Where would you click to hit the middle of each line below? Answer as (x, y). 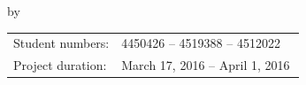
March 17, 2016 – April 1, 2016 (206, 65)
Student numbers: (61, 43)
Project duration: (60, 65)
